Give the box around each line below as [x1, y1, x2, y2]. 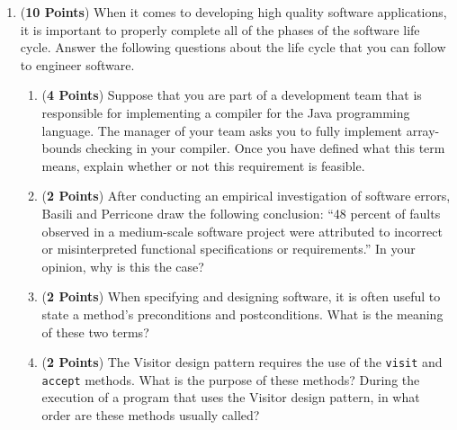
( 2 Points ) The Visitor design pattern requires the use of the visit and [41, 353, 443, 372]
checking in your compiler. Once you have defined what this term [85, 139, 445, 157]
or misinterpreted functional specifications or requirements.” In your [41, 239, 416, 258]
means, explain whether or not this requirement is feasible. [41, 156, 365, 175]
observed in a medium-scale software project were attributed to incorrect [41, 221, 443, 240]
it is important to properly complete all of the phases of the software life [20, 20, 420, 39]
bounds [41, 139, 82, 157]
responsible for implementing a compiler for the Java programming [41, 103, 410, 121]
